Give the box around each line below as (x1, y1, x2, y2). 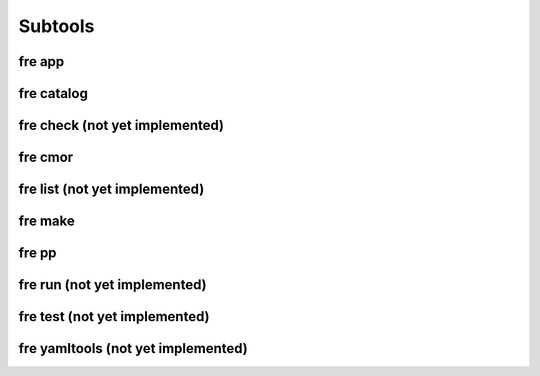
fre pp (18, 245, 57, 262)
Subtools (18, 15, 95, 37)
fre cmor (18, 149, 74, 166)
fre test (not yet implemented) (18, 308, 210, 325)
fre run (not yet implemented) (18, 276, 207, 294)
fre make (18, 213, 75, 230)
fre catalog (18, 85, 89, 102)
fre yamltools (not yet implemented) (18, 340, 249, 357)
